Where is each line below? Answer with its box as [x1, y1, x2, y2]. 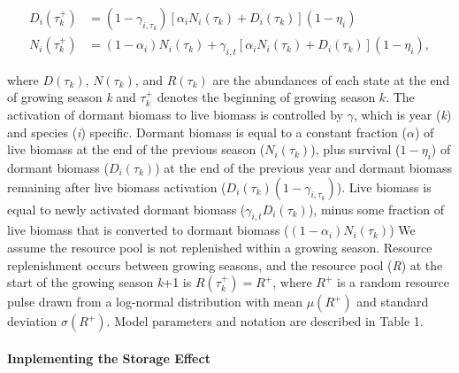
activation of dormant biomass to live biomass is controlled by [7, 105, 344, 124]
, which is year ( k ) [353, 105, 452, 124]
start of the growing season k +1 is [7, 273, 192, 291]
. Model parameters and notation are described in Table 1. [106, 312, 424, 330]
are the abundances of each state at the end [212, 70, 450, 89]
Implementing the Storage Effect [7, 348, 210, 367]
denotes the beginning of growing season [157, 88, 376, 106]
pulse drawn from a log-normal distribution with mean [7, 292, 303, 311]
